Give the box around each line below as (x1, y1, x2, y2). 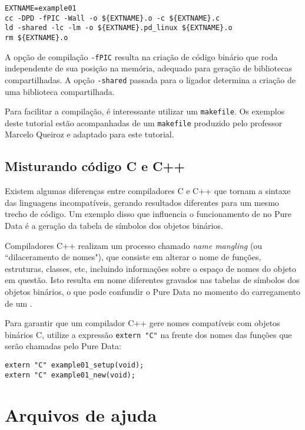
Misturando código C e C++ (5, 157, 185, 175)
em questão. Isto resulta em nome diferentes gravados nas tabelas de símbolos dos (5, 274, 300, 286)
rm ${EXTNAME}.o (5, 33, 68, 42)
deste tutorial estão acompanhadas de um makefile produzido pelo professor (5, 116, 283, 129)
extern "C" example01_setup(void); (5, 361, 144, 370)
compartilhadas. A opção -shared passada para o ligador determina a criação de (5, 73, 296, 86)
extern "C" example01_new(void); (5, 370, 135, 379)
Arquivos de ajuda (5, 402, 157, 426)
